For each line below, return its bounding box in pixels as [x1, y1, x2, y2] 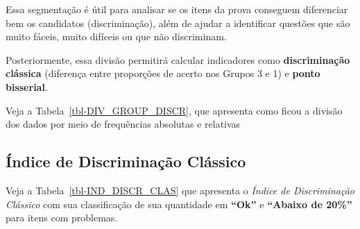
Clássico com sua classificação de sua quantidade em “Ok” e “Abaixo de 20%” [6, 196, 352, 211]
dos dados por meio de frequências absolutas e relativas [6, 117, 241, 131]
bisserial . [6, 79, 48, 94]
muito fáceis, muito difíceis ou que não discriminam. [6, 29, 227, 44]
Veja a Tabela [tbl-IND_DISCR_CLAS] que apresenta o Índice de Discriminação [6, 183, 354, 197]
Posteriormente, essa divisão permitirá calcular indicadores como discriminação [6, 52, 350, 67]
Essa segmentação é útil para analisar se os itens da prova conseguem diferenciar [6, 2, 348, 16]
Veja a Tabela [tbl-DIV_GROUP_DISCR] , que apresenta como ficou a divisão [6, 103, 343, 117]
